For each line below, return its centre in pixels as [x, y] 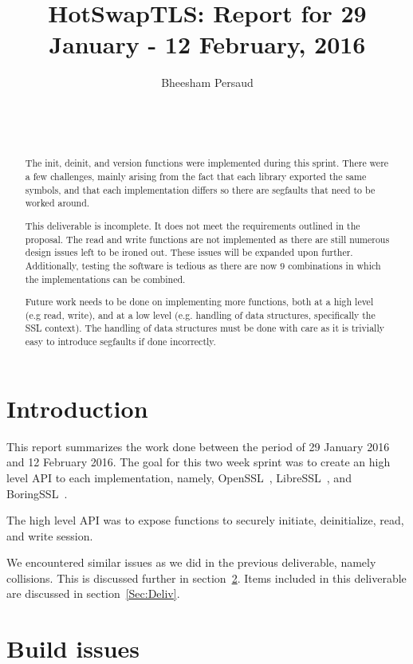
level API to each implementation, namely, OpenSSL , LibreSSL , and [179, 477]
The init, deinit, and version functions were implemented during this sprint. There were [207, 163]
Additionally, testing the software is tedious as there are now [151, 265]
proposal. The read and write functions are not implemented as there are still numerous [207, 239]
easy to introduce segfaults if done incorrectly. [120, 342]
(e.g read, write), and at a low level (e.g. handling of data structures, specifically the [200, 314]
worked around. [57, 203]
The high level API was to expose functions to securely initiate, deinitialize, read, [205, 520]
